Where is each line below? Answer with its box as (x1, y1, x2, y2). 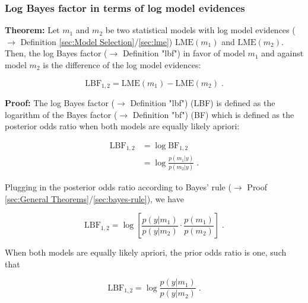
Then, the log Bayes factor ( (5, 47, 107, 59)
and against (261, 47, 304, 59)
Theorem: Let (5, 24, 60, 36)
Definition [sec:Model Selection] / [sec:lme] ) (20, 35, 173, 47)
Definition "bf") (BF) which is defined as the (132, 108, 294, 120)
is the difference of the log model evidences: (43, 59, 201, 71)
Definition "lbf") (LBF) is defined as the (130, 97, 275, 109)
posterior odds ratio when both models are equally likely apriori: (5, 120, 240, 132)
